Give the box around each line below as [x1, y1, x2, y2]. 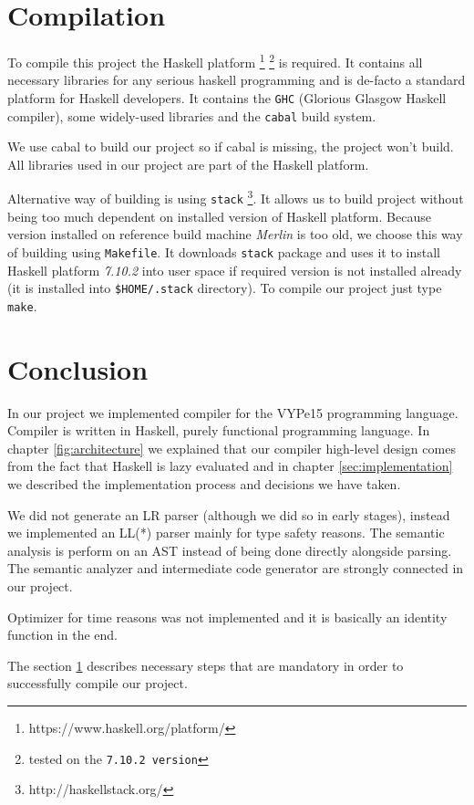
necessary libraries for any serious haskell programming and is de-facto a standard [7, 70, 466, 89]
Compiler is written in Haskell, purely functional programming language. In [7, 421, 430, 440]
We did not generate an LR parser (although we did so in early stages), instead [7, 505, 450, 524]
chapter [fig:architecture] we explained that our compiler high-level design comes [7, 438, 456, 457]
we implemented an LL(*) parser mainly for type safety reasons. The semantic [7, 523, 445, 542]
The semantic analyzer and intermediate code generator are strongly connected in [7, 559, 464, 578]
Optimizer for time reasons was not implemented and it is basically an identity [7, 607, 448, 626]
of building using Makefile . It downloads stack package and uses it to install [7, 242, 440, 261]
